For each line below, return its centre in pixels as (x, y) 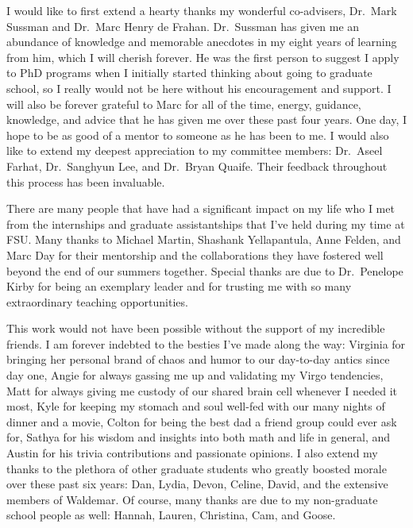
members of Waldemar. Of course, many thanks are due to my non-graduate (192, 499)
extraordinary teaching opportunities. (97, 301)
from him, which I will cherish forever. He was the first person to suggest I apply (203, 57)
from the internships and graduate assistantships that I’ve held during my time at (206, 224)
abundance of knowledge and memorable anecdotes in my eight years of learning (202, 42)
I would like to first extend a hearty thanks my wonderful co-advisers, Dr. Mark (202, 10)
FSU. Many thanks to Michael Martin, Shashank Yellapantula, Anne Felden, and (204, 239)
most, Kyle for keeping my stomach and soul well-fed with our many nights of (196, 406)
